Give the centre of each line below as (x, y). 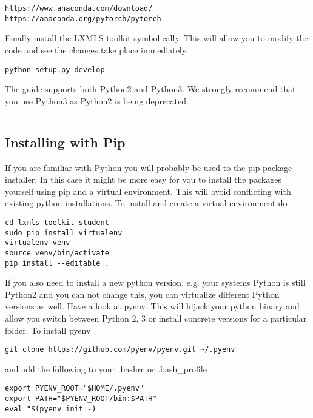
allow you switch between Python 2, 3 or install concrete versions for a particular (156, 318)
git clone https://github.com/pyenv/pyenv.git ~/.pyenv (120, 350)
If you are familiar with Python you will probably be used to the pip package (149, 167)
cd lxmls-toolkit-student (57, 222)
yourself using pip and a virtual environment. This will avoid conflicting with (148, 191)
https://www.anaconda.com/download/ (79, 8)
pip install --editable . (57, 263)
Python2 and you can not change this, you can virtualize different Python (142, 294)
